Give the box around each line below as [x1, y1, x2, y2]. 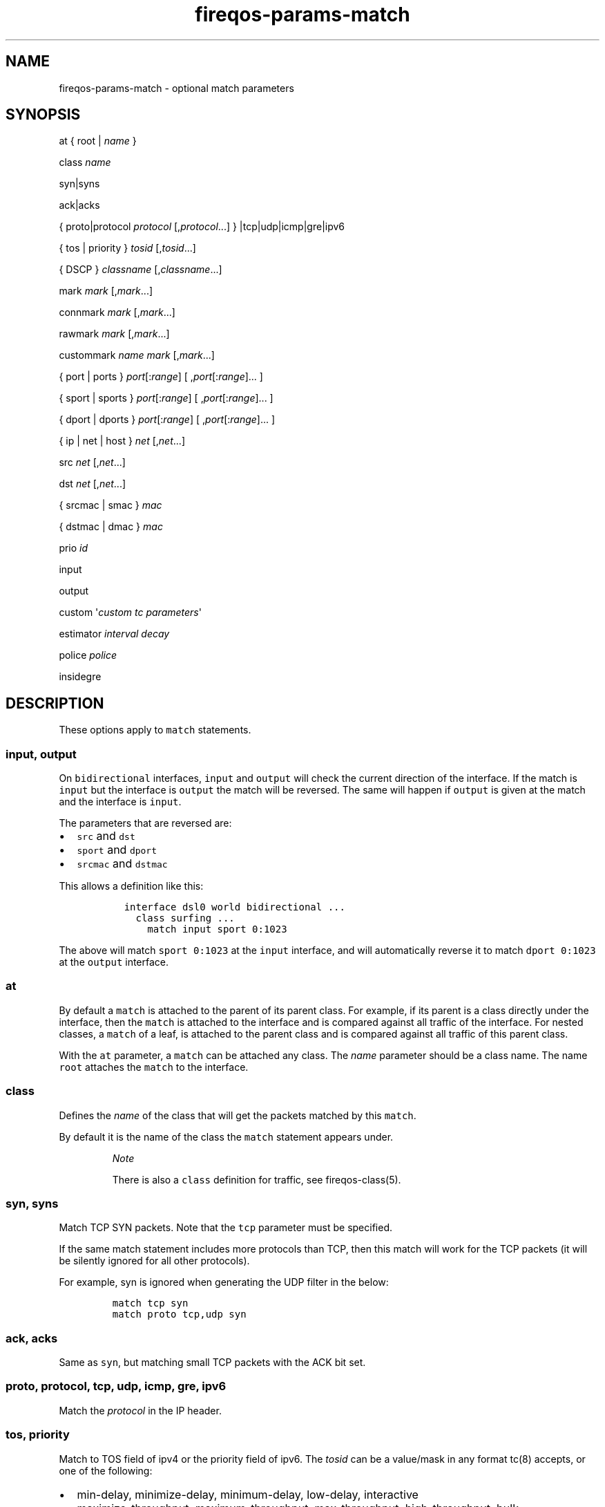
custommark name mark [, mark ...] [59, 349, 215, 362]
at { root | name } [59, 135, 137, 147]
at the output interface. [59, 956, 169, 968]
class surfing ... [135, 912, 235, 924]
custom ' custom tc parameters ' [59, 606, 202, 619]
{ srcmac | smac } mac [59, 499, 162, 512]
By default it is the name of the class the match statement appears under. [59, 1130, 394, 1143]
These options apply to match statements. [59, 724, 251, 736]
